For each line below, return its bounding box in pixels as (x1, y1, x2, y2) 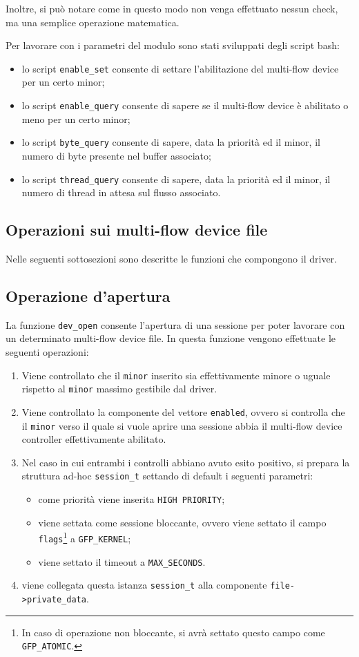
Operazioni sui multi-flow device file (6, 219, 268, 240)
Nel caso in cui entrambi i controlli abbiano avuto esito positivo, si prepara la (21, 455, 350, 469)
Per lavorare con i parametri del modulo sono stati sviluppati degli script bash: (6, 38, 340, 53)
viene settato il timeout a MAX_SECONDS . (38, 554, 206, 569)
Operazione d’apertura (6, 285, 171, 306)
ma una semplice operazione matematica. (6, 15, 179, 29)
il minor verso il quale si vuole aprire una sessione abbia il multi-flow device (21, 418, 342, 432)
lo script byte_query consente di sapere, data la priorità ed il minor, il (21, 135, 320, 149)
